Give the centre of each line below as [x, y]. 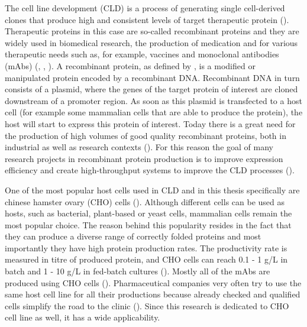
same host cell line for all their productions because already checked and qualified [153, 294]
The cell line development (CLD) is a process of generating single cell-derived [145, 8]
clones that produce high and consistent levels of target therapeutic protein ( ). [147, 19]
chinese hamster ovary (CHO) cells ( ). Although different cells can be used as [145, 201]
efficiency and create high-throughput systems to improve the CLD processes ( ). [150, 170]
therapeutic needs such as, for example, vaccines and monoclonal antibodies [142, 54]
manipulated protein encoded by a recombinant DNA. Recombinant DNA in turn [152, 77]
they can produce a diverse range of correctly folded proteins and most [133, 236]
